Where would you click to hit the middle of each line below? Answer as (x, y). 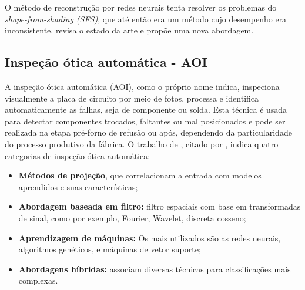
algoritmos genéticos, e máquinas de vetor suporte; (110, 249)
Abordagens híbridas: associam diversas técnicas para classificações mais (155, 269)
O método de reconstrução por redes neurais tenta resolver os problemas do (141, 7)
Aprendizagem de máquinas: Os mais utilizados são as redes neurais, (150, 237)
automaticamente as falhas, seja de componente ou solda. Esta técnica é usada (146, 109)
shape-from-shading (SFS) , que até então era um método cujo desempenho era (146, 18)
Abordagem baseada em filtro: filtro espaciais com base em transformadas (160, 206)
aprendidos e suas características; (78, 186)
